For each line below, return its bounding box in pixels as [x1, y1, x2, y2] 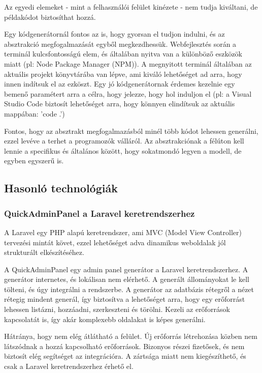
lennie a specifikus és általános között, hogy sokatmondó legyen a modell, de [4, 145, 242, 156]
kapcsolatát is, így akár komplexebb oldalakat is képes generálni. [4, 313, 206, 324]
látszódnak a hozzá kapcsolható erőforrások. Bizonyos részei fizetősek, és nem [4, 340, 245, 351]
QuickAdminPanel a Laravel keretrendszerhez [4, 207, 195, 219]
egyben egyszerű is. [4, 155, 64, 166]
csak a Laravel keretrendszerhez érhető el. [4, 361, 134, 371]
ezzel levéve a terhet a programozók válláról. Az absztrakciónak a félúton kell [4, 135, 244, 146]
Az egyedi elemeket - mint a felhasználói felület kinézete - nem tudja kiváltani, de [4, 2, 258, 12]
